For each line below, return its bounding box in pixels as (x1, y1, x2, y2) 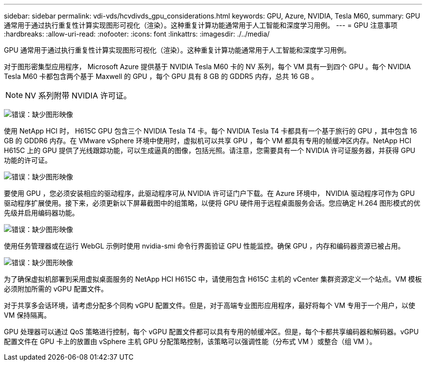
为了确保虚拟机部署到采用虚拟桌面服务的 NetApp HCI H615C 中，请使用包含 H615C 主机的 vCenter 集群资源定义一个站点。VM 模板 (4, 275, 422, 283)
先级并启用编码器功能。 (4, 209, 79, 217)
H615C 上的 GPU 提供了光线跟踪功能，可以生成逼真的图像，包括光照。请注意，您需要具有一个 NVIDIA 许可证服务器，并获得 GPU (4, 146, 416, 154)
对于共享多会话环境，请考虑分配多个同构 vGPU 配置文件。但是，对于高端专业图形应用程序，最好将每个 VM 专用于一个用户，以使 (4, 301, 415, 309)
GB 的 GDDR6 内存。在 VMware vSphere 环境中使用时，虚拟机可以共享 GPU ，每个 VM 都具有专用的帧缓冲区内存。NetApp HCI (4, 136, 411, 145)
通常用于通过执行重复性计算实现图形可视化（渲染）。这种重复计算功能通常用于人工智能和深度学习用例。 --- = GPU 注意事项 (4, 21, 398, 29)
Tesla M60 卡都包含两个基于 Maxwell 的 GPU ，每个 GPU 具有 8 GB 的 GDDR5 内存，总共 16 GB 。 (4, 72, 319, 80)
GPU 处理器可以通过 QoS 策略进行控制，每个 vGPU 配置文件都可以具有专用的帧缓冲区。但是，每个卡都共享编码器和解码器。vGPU (4, 327, 419, 336)
